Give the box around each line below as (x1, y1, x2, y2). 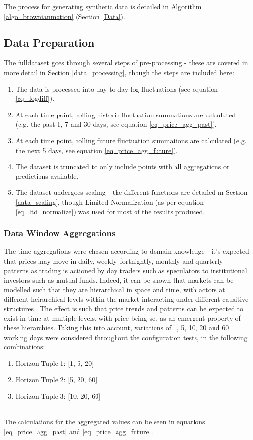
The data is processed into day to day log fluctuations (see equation (15, 83, 218, 94)
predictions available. (15, 171, 78, 181)
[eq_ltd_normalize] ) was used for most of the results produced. (15, 206, 205, 216)
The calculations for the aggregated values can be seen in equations (4, 417, 205, 427)
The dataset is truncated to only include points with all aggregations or (15, 161, 230, 172)
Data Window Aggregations (4, 227, 116, 239)
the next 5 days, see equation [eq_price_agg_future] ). (15, 145, 178, 155)
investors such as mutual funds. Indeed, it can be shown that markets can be (4, 275, 234, 285)
